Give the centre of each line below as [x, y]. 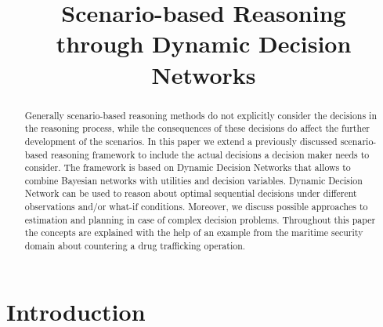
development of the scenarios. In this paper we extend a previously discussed [181, 141]
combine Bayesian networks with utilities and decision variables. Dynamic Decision [193, 180]
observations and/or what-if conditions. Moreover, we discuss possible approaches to [196, 207]
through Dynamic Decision [204, 44]
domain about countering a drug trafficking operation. [135, 246]
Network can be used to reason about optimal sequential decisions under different [191, 193]
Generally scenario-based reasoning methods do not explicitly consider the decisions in [201, 115]
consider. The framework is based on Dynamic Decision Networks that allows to [188, 167]
